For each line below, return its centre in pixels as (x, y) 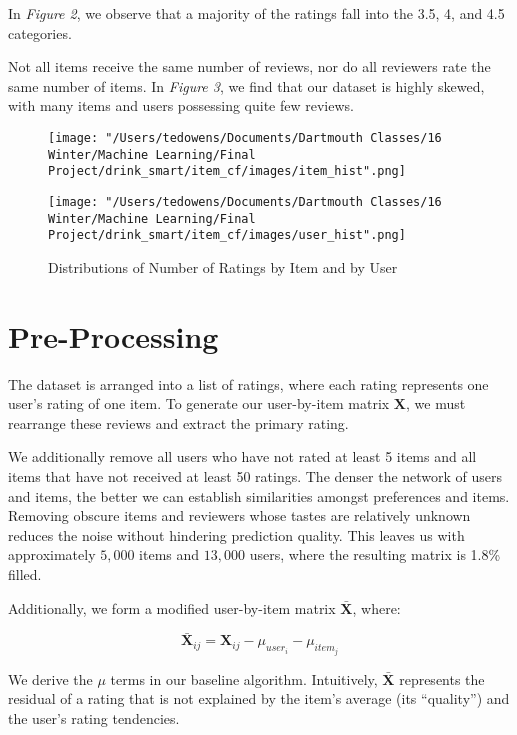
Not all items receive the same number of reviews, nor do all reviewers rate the (249, 66)
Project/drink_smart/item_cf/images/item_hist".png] (227, 171)
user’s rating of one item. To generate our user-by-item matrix (199, 403)
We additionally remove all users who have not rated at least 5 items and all (242, 456)
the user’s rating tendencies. (94, 718)
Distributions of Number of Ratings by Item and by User (223, 266)
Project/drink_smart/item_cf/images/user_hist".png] (227, 235)
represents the (442, 678)
